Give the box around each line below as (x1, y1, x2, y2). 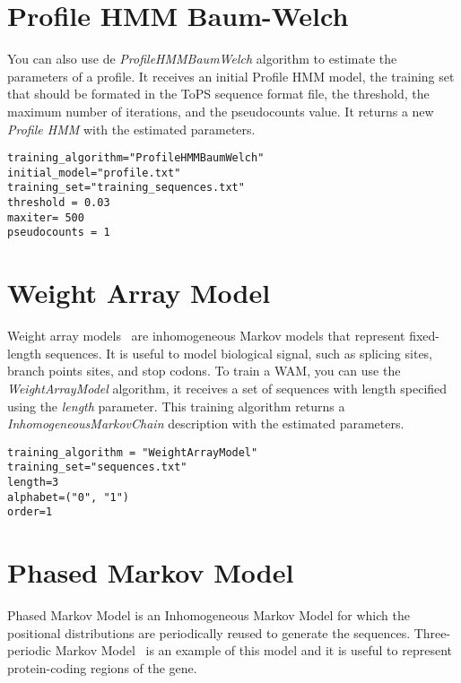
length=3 (7, 476, 59, 489)
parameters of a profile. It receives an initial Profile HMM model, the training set (7, 66, 455, 85)
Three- (413, 623, 451, 642)
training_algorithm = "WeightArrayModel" (7, 445, 258, 459)
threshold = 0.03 (7, 196, 110, 210)
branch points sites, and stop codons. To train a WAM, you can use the (7, 361, 401, 380)
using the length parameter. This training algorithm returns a (7, 396, 345, 415)
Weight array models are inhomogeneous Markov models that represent (7, 326, 405, 345)
